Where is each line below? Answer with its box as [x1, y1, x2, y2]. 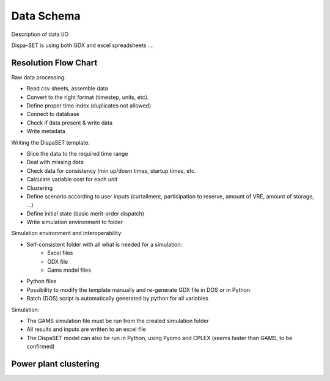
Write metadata [26, 128, 65, 135]
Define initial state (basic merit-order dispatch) [26, 209, 145, 217]
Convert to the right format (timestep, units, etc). [26, 93, 149, 101]
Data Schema [11, 9, 81, 23]
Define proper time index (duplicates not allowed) [26, 102, 152, 109]
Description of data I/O [11, 31, 69, 38]
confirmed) [26, 343, 55, 350]
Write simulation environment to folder [26, 219, 123, 226]
